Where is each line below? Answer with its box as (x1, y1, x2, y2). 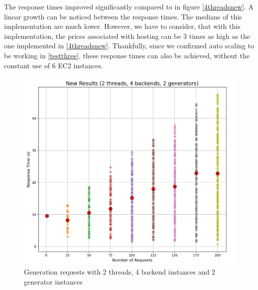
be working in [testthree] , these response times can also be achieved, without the (4, 50, 250, 60)
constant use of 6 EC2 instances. (4, 60, 103, 70)
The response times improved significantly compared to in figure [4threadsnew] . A (4, 1, 254, 11)
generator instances (24, 276, 83, 287)
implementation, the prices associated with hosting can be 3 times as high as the (4, 30, 251, 41)
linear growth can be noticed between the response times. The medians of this (4, 11, 242, 21)
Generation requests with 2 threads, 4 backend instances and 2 (24, 267, 216, 277)
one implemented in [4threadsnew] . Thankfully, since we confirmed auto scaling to (4, 40, 255, 51)
